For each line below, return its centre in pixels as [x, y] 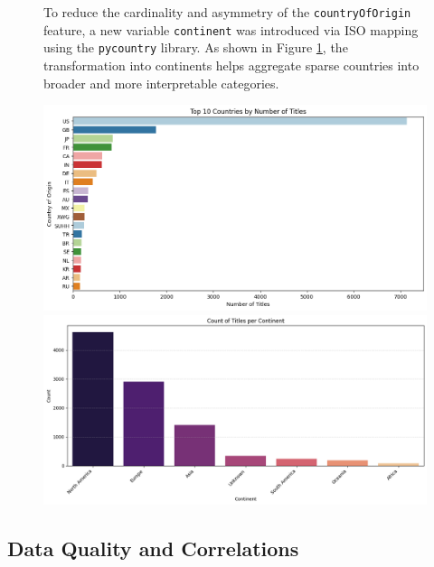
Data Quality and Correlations [153, 548]
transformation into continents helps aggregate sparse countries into [231, 65]
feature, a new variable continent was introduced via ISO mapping [231, 29]
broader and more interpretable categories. [161, 83]
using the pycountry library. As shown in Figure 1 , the [196, 47]
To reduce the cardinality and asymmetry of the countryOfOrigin [227, 12]
